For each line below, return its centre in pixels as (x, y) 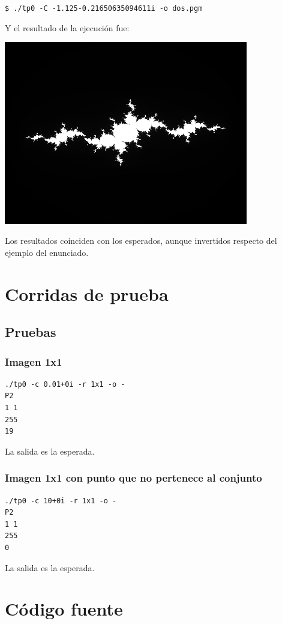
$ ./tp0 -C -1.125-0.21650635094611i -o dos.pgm (104, 8)
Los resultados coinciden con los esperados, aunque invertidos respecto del (141, 241)
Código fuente (64, 609)
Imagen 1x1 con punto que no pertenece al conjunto (133, 478)
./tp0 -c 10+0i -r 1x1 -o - (61, 501)
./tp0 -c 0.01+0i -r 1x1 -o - (65, 384)
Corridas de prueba (87, 293)
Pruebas (31, 332)
